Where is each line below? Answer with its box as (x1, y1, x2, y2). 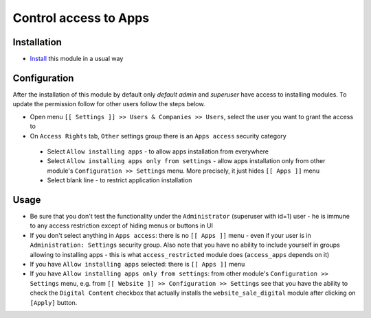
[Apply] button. (30, 298, 78, 306)
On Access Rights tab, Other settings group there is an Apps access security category (30, 132, 286, 140)
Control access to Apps (12, 10, 150, 25)
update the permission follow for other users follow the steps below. (12, 100, 205, 108)
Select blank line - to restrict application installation (47, 176, 192, 184)
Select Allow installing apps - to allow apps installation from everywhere (47, 147, 269, 156)
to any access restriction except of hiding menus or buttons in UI (30, 221, 213, 230)
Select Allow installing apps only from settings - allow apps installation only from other (47, 157, 326, 165)
